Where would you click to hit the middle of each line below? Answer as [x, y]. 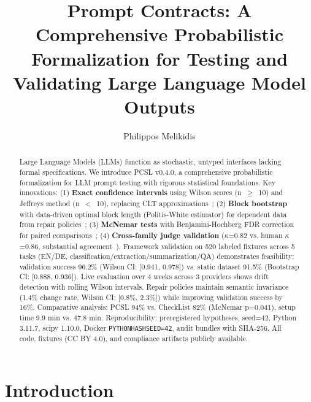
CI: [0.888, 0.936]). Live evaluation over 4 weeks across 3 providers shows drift [144, 276]
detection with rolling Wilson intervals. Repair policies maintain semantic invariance [154, 287]
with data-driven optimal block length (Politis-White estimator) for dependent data [153, 214]
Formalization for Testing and [159, 58]
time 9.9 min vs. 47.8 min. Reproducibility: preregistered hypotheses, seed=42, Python [158, 318]
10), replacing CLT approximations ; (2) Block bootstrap [192, 203]
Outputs [159, 106]
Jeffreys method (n [49, 203]
